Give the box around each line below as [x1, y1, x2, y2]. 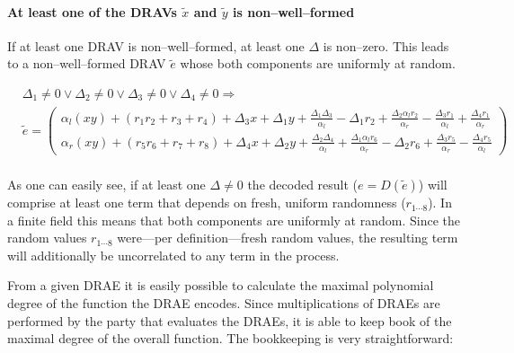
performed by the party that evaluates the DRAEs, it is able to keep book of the [7, 311, 452, 330]
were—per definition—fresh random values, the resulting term [117, 228, 458, 247]
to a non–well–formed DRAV [7, 54, 166, 73]
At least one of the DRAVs [7, 2, 177, 21]
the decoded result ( [247, 175, 359, 194]
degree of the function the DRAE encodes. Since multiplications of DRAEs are [7, 294, 440, 313]
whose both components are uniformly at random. [180, 54, 456, 73]
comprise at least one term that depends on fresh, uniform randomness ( [7, 193, 406, 212]
